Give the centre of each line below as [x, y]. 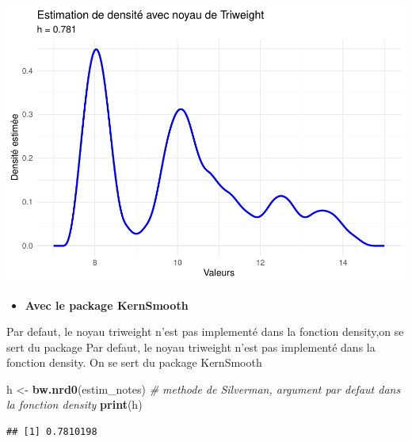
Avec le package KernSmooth [107, 305]
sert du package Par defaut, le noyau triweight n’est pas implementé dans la [191, 347]
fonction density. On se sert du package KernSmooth [134, 362]
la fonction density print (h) [74, 404]
